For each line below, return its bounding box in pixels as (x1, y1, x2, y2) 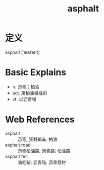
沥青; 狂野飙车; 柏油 (17, 136, 58, 142)
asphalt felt (5, 153, 28, 159)
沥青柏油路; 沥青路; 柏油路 (17, 148, 71, 154)
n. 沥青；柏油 (12, 84, 40, 89)
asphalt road (5, 142, 31, 148)
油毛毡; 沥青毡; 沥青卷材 (17, 159, 66, 165)
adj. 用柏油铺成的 (12, 90, 48, 96)
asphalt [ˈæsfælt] (5, 49, 40, 55)
